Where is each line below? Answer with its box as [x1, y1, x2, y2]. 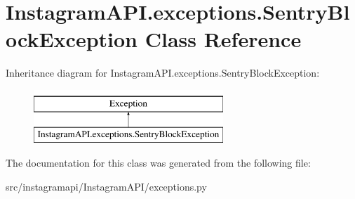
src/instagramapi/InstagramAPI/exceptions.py [6, 179, 207, 193]
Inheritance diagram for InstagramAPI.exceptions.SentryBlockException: [6, 65, 320, 80]
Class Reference [145, 25, 302, 53]
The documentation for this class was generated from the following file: [6, 155, 311, 170]
